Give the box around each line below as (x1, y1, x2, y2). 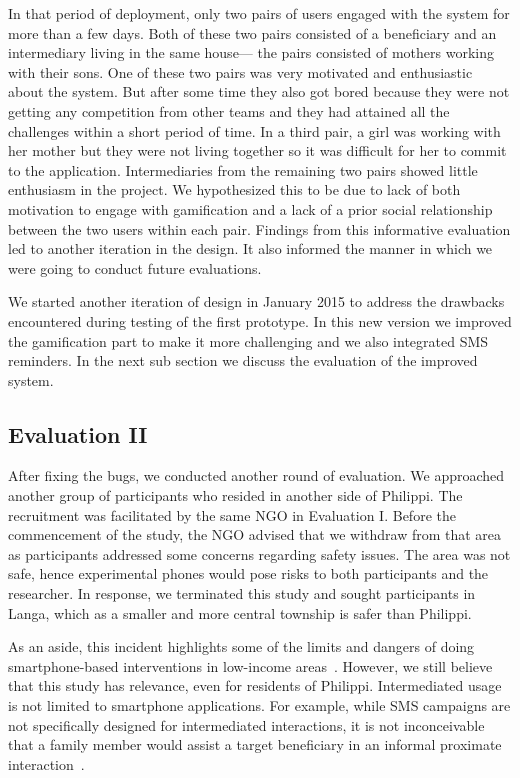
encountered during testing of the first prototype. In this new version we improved (8, 310, 512, 331)
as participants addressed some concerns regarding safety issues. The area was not (8, 543, 511, 564)
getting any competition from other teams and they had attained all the (8, 100, 450, 121)
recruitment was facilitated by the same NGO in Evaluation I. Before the (8, 504, 456, 525)
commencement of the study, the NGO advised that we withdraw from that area (8, 524, 502, 545)
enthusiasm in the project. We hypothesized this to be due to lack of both (8, 179, 461, 200)
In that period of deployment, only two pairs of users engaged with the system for (8, 3, 510, 23)
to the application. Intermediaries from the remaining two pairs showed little (8, 159, 478, 180)
